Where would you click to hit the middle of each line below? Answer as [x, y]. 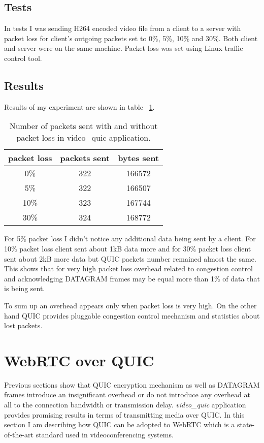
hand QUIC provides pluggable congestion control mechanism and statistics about [132, 315]
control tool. [23, 58]
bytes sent [139, 158]
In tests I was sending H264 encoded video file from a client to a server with [123, 28]
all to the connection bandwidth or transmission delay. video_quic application [125, 405]
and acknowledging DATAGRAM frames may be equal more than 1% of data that [132, 278]
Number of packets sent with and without [84, 126]
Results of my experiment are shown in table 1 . [79, 106]
